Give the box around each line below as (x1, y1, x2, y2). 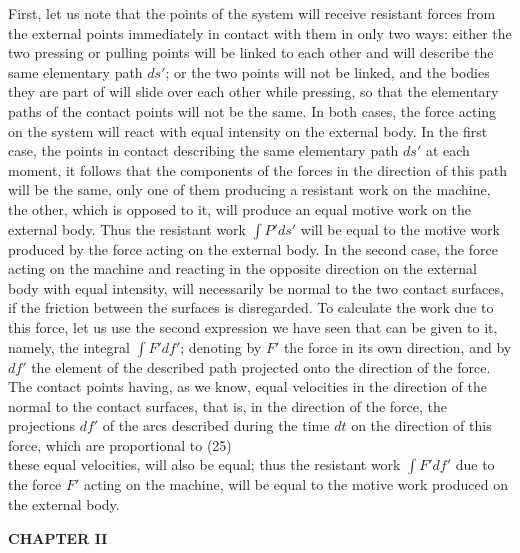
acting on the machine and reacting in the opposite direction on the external (8, 258, 477, 279)
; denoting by (180, 336, 262, 357)
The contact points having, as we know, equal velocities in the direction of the (8, 376, 487, 397)
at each (425, 140, 470, 161)
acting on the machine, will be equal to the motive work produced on (84, 474, 508, 495)
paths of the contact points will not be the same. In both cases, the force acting (8, 100, 497, 121)
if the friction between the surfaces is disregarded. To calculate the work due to (8, 297, 494, 318)
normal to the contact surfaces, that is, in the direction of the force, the (8, 395, 448, 416)
